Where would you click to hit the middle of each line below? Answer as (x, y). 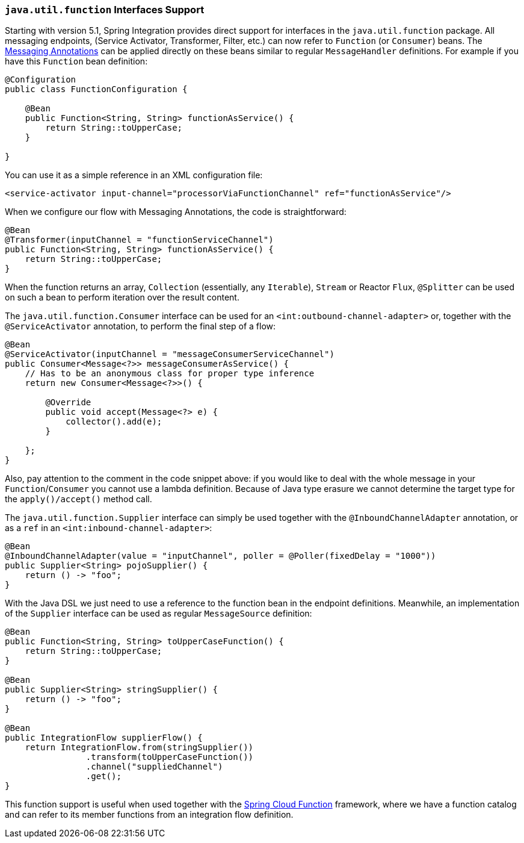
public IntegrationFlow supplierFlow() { (104, 738)
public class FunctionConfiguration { (96, 89)
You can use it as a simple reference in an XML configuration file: (134, 175)
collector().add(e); (114, 422)
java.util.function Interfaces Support (105, 10)
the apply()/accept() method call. (79, 499)
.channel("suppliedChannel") (154, 767)
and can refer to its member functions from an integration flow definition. (149, 815)
